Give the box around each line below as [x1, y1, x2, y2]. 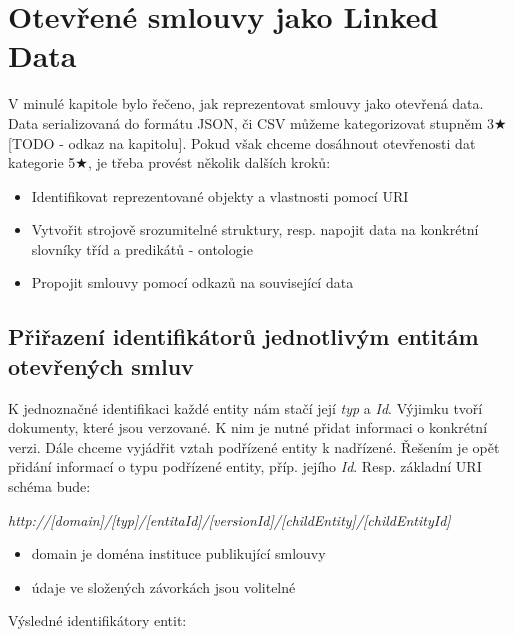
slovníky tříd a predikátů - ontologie [31, 238, 253, 259]
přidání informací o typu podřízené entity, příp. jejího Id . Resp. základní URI [8, 456, 482, 477]
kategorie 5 [8, 152, 76, 173]
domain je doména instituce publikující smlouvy [31, 543, 326, 564]
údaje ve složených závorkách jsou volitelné [31, 576, 296, 597]
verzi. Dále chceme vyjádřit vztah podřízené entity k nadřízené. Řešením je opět [8, 436, 500, 457]
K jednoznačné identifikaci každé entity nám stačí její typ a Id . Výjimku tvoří [8, 397, 483, 418]
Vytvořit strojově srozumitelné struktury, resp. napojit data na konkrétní [31, 219, 479, 240]
